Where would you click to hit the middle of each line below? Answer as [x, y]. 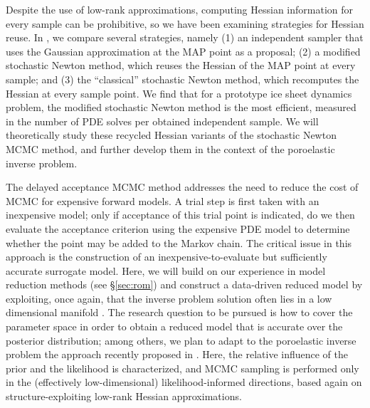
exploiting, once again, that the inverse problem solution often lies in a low [169, 298]
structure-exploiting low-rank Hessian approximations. [124, 396]
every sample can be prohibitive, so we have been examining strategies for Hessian [185, 23]
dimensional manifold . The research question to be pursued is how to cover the [179, 312]
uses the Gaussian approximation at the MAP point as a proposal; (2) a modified [183, 51]
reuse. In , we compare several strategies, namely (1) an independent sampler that [185, 37]
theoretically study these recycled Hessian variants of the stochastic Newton [171, 135]
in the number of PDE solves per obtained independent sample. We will [162, 121]
